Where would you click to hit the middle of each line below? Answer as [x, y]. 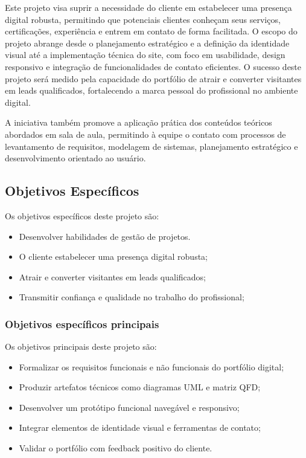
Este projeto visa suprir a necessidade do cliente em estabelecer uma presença [148, 7]
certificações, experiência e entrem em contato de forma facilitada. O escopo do [151, 31]
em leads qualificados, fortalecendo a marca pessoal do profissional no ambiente [151, 90]
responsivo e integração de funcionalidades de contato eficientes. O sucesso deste [153, 66]
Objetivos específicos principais [82, 324]
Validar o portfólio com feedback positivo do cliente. [116, 448]
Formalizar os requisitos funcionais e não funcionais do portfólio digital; [151, 366]
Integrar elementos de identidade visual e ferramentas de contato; [140, 427]
